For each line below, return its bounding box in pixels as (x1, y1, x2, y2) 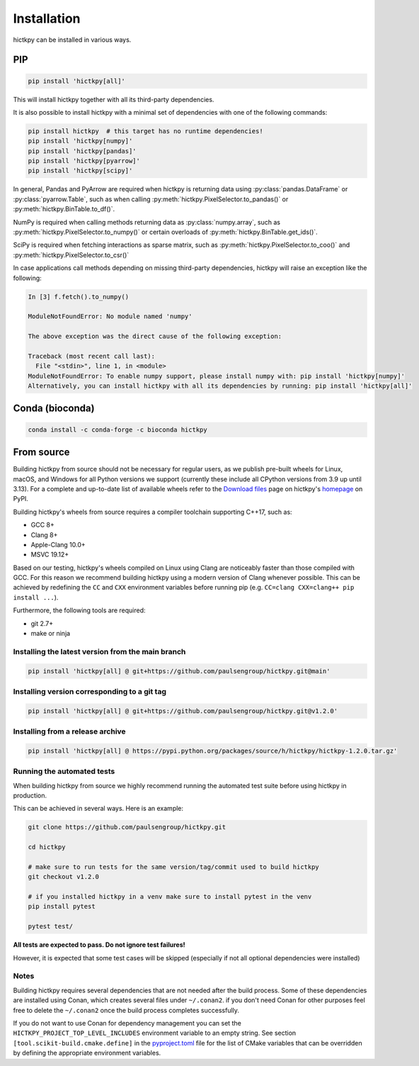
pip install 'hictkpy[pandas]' (28, 147, 137, 155)
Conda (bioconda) (13, 403, 95, 415)
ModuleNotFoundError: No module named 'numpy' (28, 313, 193, 320)
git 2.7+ (30, 619, 54, 627)
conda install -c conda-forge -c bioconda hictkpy (28, 425, 208, 434)
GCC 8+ (30, 521, 54, 529)
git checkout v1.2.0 (28, 873, 99, 881)
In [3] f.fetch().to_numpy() (28, 293, 130, 301)
